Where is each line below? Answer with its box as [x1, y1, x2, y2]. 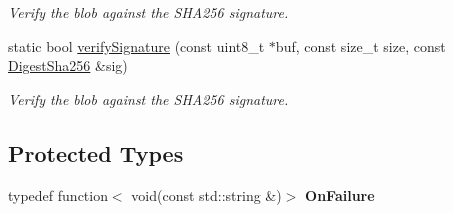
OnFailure [305, 184, 375, 205]
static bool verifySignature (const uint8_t [8, 35, 265, 56]
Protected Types [8, 137, 184, 168]
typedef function [8, 184, 108, 205]
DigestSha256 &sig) [8, 55, 128, 76]
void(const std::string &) [131, 184, 282, 205]
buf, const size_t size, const [275, 35, 446, 56]
